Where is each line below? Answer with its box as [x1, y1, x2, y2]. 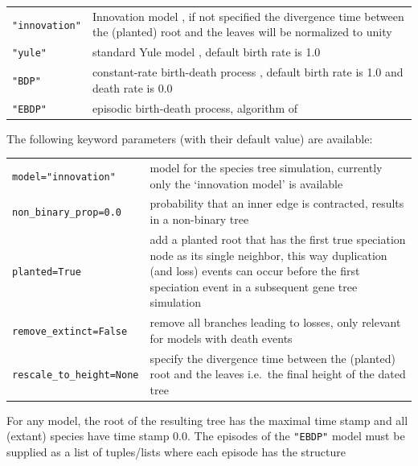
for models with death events [150, 329, 293, 346]
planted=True [12, 266, 81, 278]
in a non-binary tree [150, 211, 249, 228]
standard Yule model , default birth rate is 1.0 [92, 43, 321, 60]
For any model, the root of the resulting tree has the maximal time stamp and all [6, 411, 408, 428]
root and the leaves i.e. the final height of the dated [150, 365, 406, 382]
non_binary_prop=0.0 [12, 207, 122, 219]
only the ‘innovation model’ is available [150, 175, 343, 192]
